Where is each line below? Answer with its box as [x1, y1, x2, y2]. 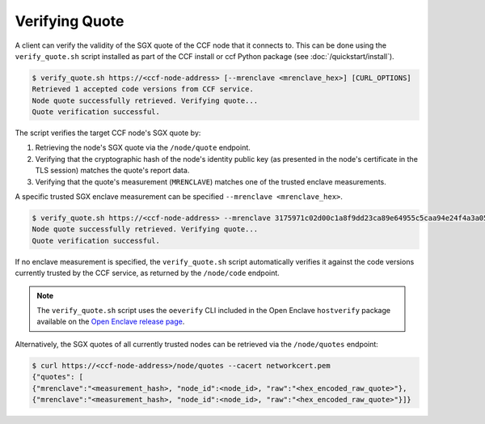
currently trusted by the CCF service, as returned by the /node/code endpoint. [15, 268, 280, 278]
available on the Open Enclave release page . [36, 316, 185, 327]
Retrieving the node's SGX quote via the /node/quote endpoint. [35, 142, 251, 153]
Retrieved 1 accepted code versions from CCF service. [32, 85, 254, 94]
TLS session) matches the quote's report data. [35, 166, 190, 176]
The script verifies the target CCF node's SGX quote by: [15, 128, 201, 138]
